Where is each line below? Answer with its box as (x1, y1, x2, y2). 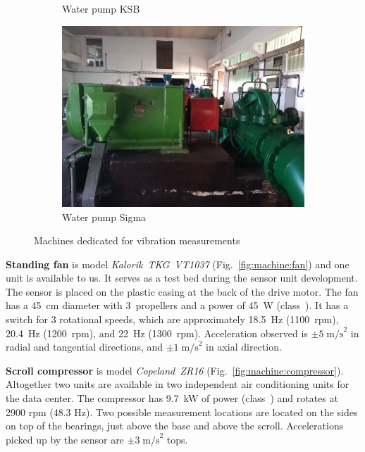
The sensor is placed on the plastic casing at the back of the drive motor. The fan (6, 284, 359, 299)
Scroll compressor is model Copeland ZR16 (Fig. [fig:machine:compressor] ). (6, 363, 344, 377)
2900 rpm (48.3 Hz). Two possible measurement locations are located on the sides (6, 404, 358, 419)
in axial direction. (206, 339, 282, 354)
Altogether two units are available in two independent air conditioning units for (6, 377, 349, 391)
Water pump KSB (62, 1, 140, 15)
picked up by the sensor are (6, 432, 124, 446)
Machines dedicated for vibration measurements (34, 233, 240, 248)
